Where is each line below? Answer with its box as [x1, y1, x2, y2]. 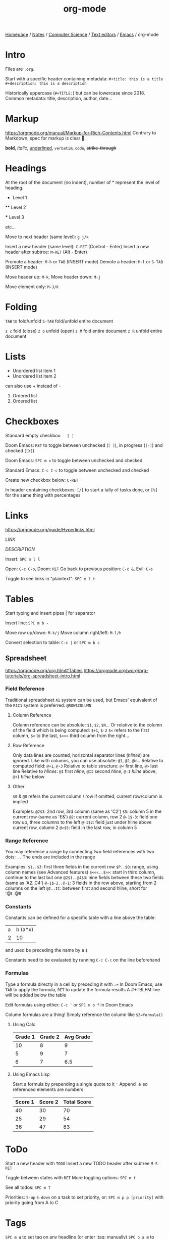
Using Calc [12, 1021, 36, 1027]
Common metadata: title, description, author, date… [5, 96, 112, 102]
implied [12, 798, 28, 804]
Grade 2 [39, 1033, 60, 1040]
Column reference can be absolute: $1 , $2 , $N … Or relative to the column [12, 721, 162, 728]
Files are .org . [5, 66, 35, 72]
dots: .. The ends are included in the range [5, 854, 96, 860]
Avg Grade [64, 1033, 91, 1040]
